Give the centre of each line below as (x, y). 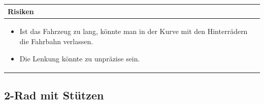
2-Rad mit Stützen (54, 95)
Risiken (21, 11)
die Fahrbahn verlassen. (56, 41)
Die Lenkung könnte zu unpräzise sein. (80, 58)
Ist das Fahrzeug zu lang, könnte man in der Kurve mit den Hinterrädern (134, 31)
